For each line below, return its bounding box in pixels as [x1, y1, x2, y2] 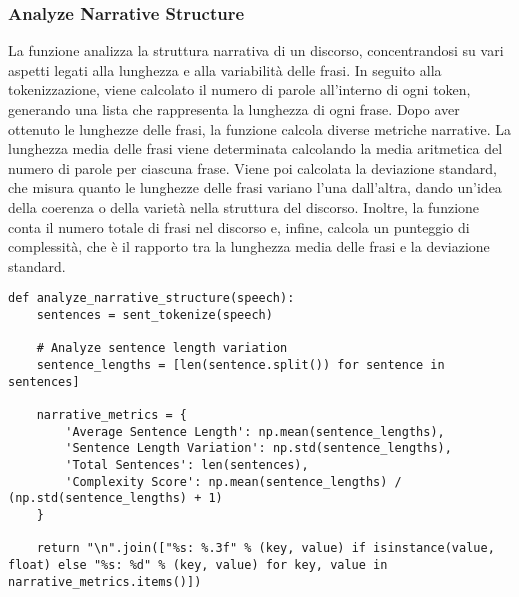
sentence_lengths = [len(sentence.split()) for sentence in [36, 357, 445, 372]
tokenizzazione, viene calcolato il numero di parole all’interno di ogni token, [8, 79, 471, 100]
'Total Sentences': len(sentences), [65, 457, 309, 472]
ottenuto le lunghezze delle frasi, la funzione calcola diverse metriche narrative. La [8, 118, 511, 139]
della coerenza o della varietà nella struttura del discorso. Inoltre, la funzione [8, 196, 480, 217]
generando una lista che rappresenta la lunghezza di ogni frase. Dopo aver [8, 99, 460, 119]
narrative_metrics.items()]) [8, 574, 202, 589]
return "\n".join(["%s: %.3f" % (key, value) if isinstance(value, [36, 541, 495, 556]
